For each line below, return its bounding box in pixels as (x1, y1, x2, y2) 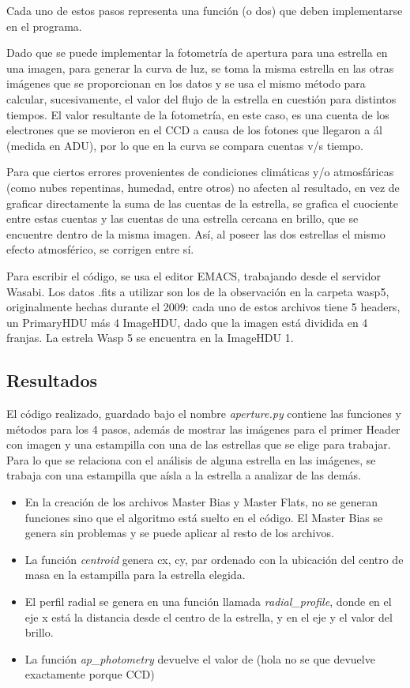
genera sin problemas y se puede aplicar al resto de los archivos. (24, 524, 334, 541)
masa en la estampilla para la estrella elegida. (24, 566, 246, 583)
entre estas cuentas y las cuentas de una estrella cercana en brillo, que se (6, 210, 359, 227)
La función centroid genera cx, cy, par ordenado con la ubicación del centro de (24, 551, 404, 567)
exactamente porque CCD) (24, 666, 155, 682)
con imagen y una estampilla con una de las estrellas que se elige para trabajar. (6, 436, 391, 453)
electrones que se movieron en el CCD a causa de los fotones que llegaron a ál (6, 122, 382, 138)
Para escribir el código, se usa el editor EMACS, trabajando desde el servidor (6, 267, 381, 284)
